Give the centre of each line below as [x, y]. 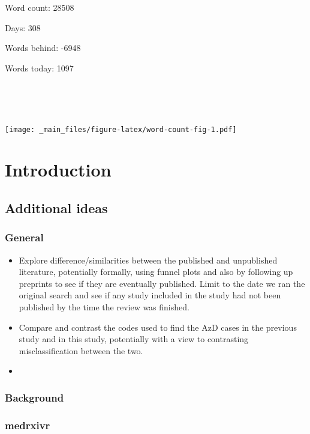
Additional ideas [56, 207]
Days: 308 [23, 27]
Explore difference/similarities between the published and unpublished [148, 260]
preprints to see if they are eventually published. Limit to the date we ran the [162, 283]
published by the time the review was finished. [104, 306]
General [24, 237]
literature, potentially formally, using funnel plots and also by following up [156, 272]
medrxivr [28, 425]
